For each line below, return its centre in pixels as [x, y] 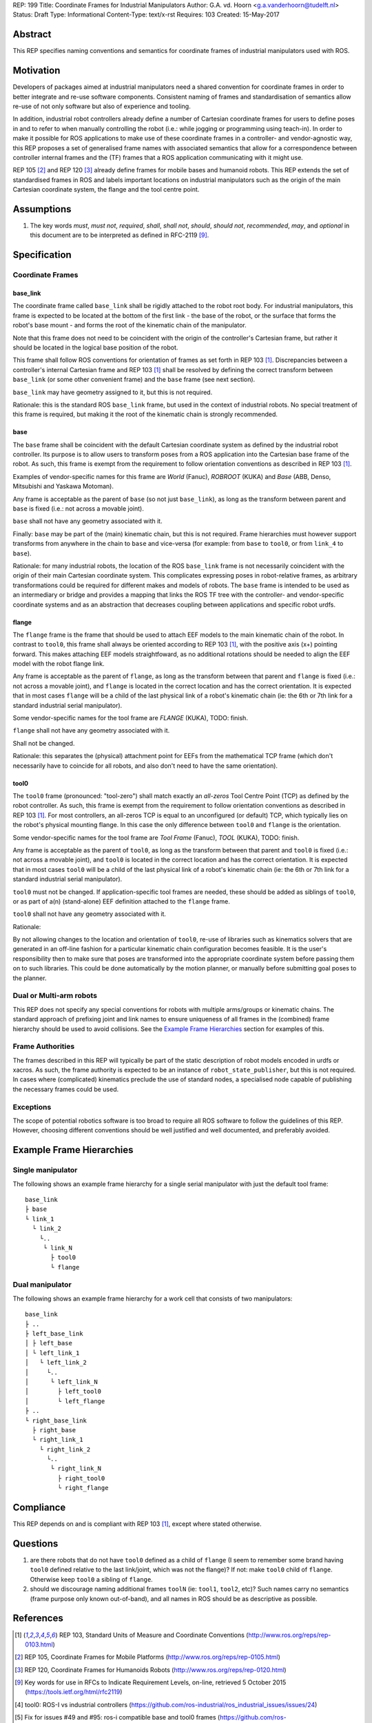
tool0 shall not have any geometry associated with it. [90, 914]
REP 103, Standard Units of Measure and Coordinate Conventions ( [154, 1635]
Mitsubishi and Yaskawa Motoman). [63, 487]
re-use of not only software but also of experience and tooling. [102, 106]
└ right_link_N [76, 1469]
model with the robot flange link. [59, 664]
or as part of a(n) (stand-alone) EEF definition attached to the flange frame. [121, 901]
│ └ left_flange [65, 1401]
